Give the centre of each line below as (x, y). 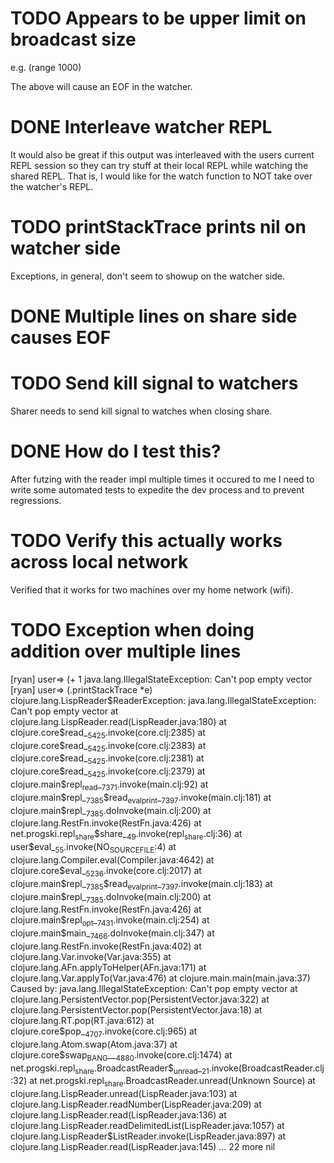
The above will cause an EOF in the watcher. (101, 86)
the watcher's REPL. (52, 186)
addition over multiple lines (126, 651)
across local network (99, 562)
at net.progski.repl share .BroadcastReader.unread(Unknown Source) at (172, 1082)
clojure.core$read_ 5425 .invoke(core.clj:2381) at (107, 759)
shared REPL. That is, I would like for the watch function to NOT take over (161, 176)
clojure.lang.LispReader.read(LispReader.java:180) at (118, 721)
